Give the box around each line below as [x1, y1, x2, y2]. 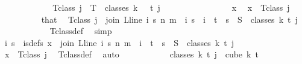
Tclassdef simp [49, 25, 112, 37]
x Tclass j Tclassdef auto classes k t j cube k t [4, 48, 259, 60]
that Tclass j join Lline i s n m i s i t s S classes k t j [41, 13, 298, 25]
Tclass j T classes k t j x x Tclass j [52, 1, 290, 13]
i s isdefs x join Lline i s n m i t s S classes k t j [4, 36, 234, 48]
